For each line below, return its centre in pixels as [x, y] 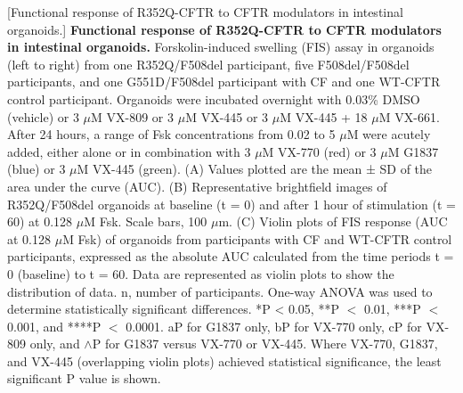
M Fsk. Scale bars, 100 [146, 221]
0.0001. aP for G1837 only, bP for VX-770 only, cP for [274, 326]
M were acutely [389, 134]
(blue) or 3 [37, 169]
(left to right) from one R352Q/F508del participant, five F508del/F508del [208, 64]
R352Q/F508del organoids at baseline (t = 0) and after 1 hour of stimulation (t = [231, 204]
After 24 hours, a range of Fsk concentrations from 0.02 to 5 [171, 134]
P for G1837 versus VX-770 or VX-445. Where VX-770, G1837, [265, 344]
